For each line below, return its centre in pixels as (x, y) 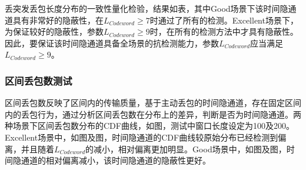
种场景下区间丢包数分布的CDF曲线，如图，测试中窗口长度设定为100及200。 (149, 126)
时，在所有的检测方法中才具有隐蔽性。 (224, 31)
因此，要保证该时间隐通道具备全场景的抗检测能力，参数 (112, 43)
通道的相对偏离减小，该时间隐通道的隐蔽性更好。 (116, 160)
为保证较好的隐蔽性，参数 (54, 31)
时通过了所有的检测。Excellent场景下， (224, 20)
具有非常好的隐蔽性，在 (58, 20)
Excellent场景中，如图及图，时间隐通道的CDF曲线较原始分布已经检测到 (142, 137)
